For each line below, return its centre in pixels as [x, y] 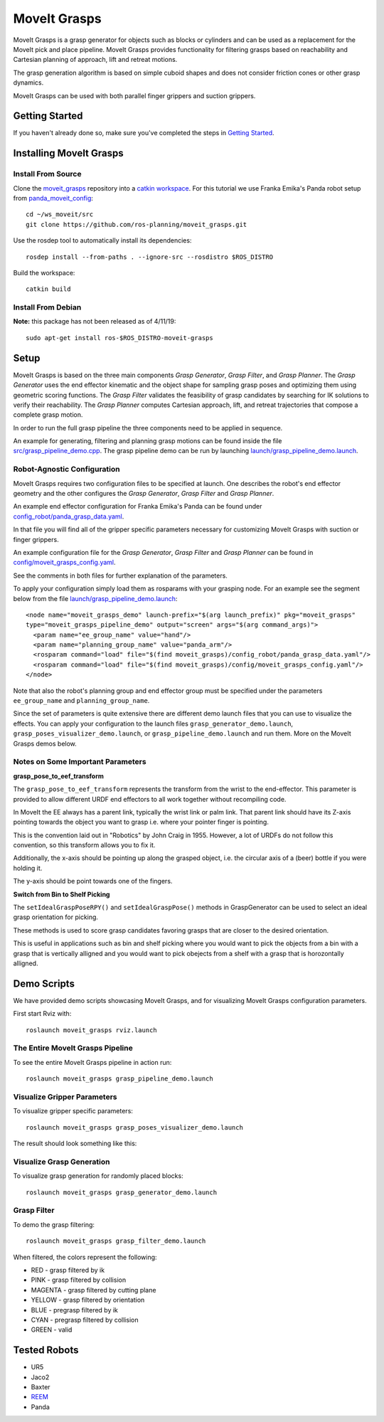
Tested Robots [46, 1351]
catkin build [48, 289]
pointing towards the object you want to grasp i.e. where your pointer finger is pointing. [141, 822]
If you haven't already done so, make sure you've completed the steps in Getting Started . [144, 133]
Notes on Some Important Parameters [80, 762]
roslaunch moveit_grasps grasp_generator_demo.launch [121, 1192]
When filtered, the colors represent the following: [85, 1257]
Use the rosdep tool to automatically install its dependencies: [102, 240]
